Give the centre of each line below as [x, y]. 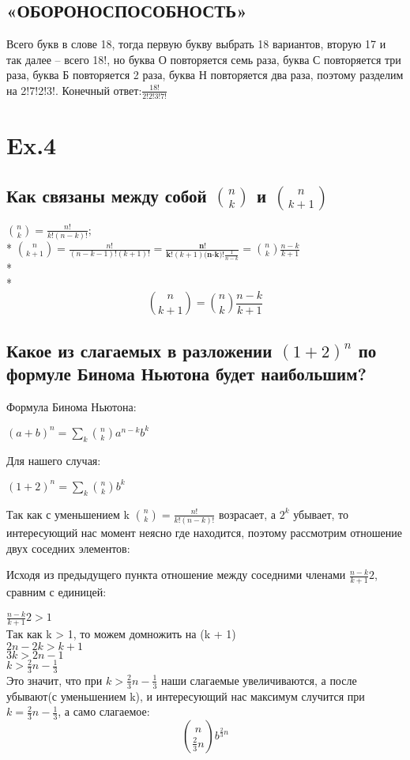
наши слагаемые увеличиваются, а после [259, 680]
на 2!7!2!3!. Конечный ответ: [74, 90]
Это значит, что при [55, 680]
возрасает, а [247, 514]
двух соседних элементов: [68, 548]
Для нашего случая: [54, 460]
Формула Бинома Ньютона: [71, 406]
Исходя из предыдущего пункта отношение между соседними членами [176, 575]
